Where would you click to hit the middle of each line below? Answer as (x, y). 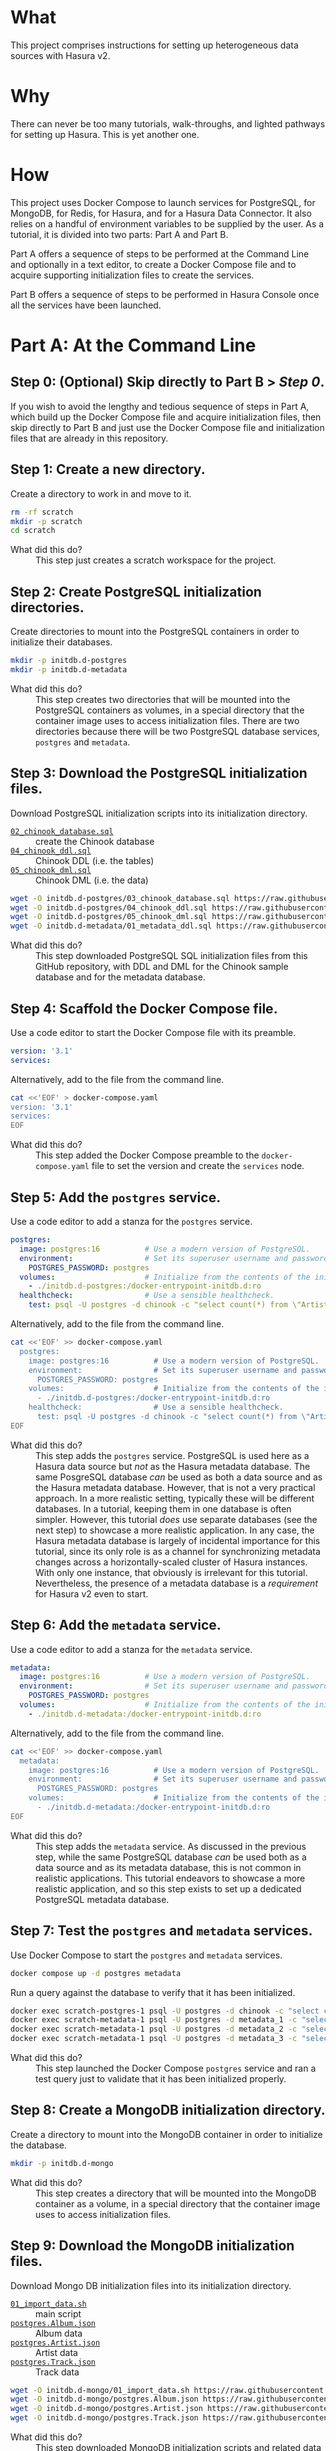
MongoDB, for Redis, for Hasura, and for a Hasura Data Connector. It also (161, 213)
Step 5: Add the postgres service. (116, 1197)
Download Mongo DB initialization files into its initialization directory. (151, 2285)
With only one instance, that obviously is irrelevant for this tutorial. (171, 1572)
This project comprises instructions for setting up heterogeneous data (154, 45)
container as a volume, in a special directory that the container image (178, 2203)
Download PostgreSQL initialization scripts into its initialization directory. (159, 813)
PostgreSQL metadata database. (102, 1899)
